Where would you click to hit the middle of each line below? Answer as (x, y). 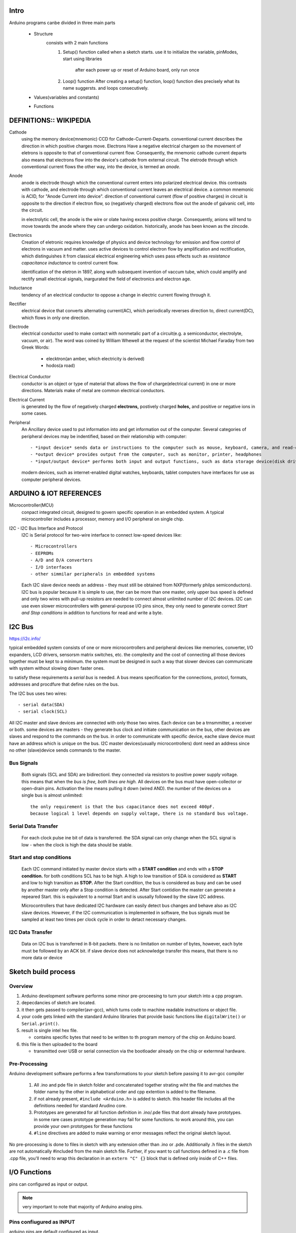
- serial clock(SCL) (43, 712)
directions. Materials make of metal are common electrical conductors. (93, 391)
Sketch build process (42, 972)
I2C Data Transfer (31, 932)
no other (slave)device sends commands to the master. (65, 750)
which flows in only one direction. (55, 318)
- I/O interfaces (51, 567)
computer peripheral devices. (51, 479)
